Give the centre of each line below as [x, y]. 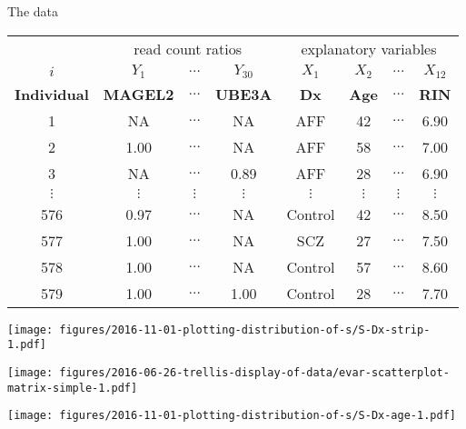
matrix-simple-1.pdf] [73, 388]
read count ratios [188, 48]
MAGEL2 [139, 94]
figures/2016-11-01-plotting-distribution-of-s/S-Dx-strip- [245, 329]
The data [33, 11]
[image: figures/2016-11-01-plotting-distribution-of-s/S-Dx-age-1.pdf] [232, 416]
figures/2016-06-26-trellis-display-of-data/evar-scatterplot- [254, 372]
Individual [52, 94]
